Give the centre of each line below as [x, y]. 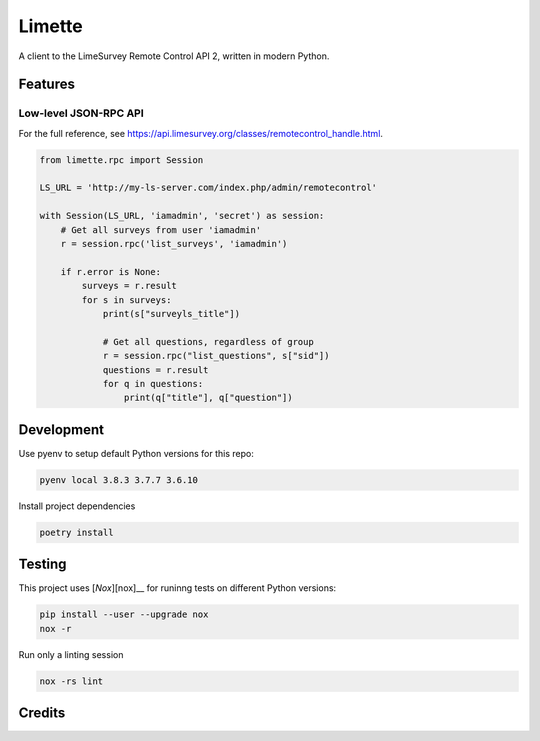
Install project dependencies [77, 506]
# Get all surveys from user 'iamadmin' [161, 229]
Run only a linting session [71, 654]
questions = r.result [155, 369]
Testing [42, 564]
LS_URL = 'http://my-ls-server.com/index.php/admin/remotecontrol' [208, 188]
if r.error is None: [111, 271]
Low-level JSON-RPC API [81, 113]
